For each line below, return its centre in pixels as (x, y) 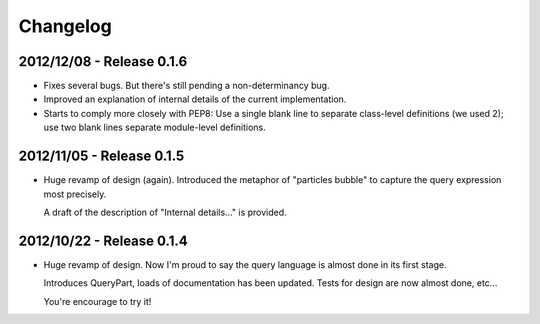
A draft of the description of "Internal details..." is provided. (165, 212)
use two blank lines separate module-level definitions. (155, 127)
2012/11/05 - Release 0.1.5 (101, 156)
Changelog (65, 26)
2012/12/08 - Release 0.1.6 (103, 61)
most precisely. (75, 194)
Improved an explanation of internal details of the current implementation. (195, 99)
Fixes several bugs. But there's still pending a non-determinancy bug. (186, 86)
